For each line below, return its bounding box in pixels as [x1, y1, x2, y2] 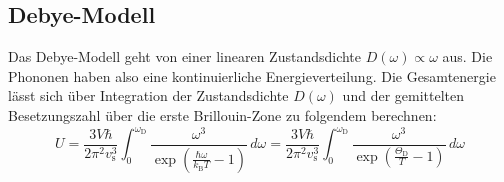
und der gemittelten [342, 85, 464, 106]
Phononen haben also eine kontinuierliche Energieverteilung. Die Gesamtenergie [8, 65, 496, 86]
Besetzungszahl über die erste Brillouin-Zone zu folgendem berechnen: [8, 104, 437, 125]
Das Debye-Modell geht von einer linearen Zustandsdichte [8, 46, 362, 67]
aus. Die [442, 46, 493, 67]
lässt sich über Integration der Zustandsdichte [8, 85, 289, 106]
